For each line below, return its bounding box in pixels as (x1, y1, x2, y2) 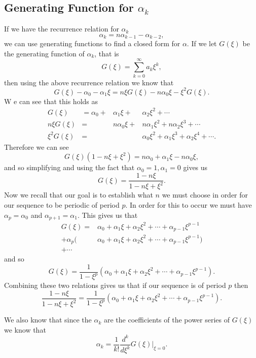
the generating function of (4, 48, 85, 58)
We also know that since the (4, 314, 92, 325)
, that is (94, 48, 119, 58)
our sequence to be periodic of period (4, 200, 120, 210)
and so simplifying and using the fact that (4, 162, 135, 173)
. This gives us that (77, 209, 138, 220)
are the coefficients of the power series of (103, 314, 230, 325)
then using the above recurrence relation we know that (4, 77, 174, 87)
